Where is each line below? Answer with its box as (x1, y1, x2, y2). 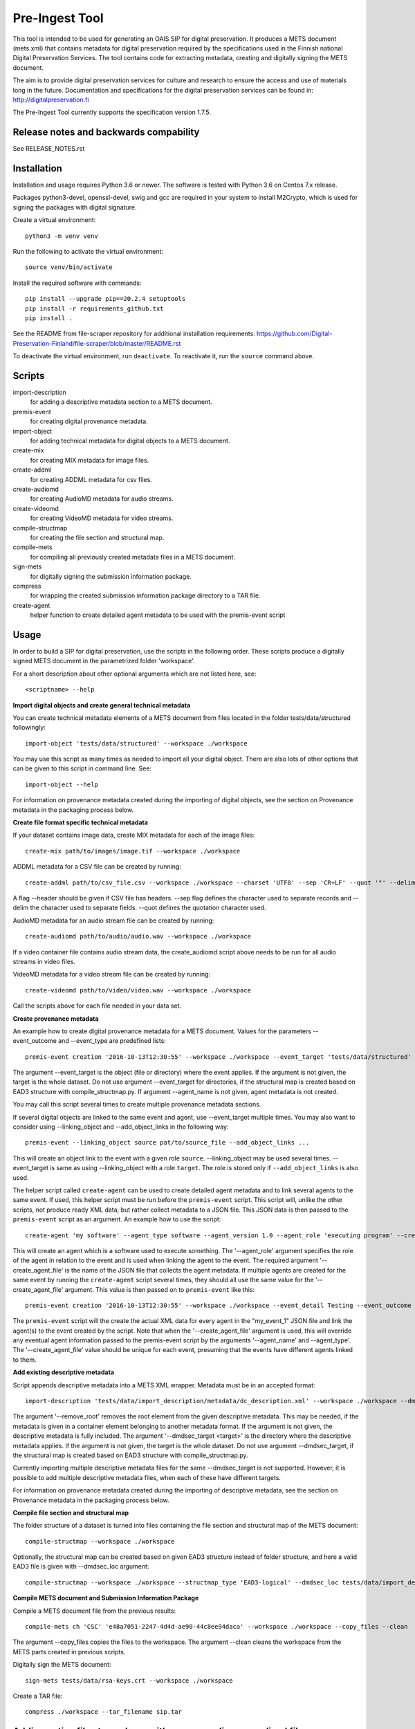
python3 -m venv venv (25, 232, 98, 240)
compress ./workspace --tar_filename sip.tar (25, 1708, 183, 1716)
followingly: (12, 723, 46, 732)
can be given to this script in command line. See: (12, 764, 152, 773)
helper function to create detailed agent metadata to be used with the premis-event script (30, 611, 286, 619)
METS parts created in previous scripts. (12, 1647, 126, 1656)
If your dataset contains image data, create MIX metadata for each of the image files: (12, 831, 255, 840)
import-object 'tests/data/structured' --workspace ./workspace (25, 739, 248, 747)
